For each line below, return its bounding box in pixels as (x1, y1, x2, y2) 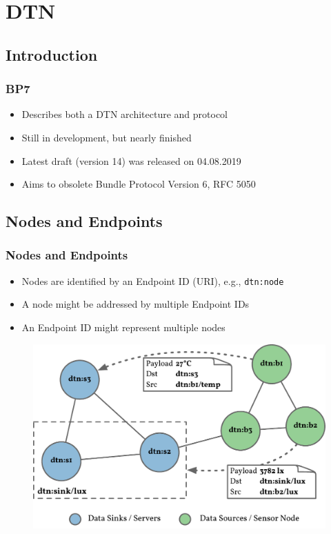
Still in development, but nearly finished (21, 130, 192, 144)
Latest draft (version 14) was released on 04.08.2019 (21, 153, 241, 168)
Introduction (6, 43, 98, 65)
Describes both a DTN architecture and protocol (21, 107, 228, 121)
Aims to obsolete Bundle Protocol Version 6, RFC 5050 (21, 177, 256, 191)
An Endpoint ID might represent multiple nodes (21, 320, 225, 334)
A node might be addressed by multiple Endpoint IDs (21, 297, 250, 311)
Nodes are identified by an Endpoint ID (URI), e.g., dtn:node (21, 273, 284, 288)
